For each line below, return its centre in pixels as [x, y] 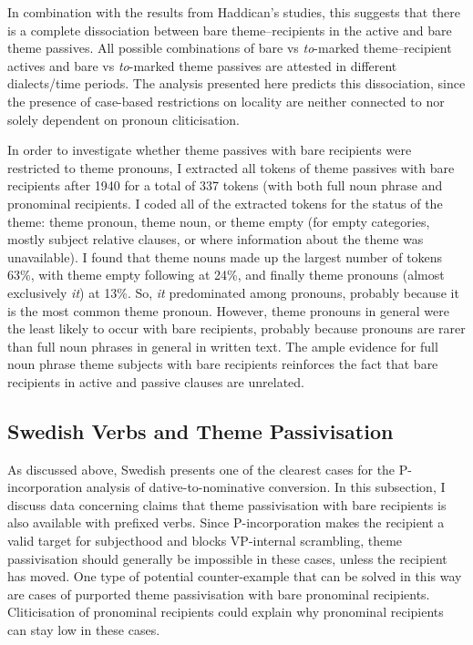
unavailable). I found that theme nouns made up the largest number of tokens [225, 256]
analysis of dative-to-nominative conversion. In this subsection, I [266, 487]
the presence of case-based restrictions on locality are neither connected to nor [226, 101]
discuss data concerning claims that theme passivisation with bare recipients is [227, 504]
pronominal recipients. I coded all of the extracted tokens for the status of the [225, 203]
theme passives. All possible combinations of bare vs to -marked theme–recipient [230, 48]
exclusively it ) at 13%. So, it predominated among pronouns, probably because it [233, 292]
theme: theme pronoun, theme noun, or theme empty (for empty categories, [219, 221]
